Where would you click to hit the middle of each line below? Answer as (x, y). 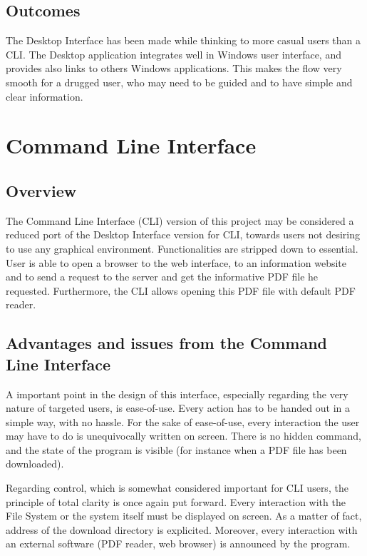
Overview (41, 190)
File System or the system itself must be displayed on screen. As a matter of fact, (184, 516)
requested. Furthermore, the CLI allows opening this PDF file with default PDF (181, 290)
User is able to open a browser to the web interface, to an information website (176, 262)
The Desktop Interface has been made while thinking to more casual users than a (183, 40)
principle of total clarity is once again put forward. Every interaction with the (176, 501)
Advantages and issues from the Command (166, 343)
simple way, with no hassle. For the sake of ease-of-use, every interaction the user (183, 421)
